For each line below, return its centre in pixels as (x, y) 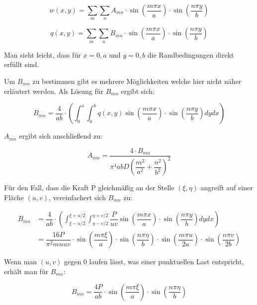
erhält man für (26, 271)
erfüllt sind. (22, 64)
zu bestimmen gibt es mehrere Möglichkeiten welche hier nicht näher (137, 81)
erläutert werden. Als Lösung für (54, 91)
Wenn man (21, 262)
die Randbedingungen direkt (191, 54)
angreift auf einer (227, 188)
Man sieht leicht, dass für (43, 54)
